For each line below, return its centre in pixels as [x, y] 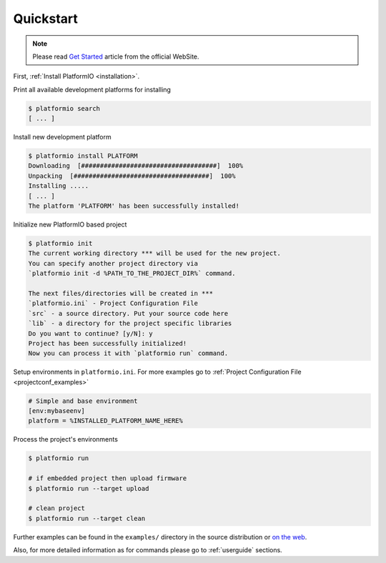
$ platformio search [64, 108]
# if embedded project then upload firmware [108, 478]
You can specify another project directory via [113, 263]
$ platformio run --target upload [89, 488]
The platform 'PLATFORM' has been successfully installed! [134, 206]
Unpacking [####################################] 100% [132, 176]
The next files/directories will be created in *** [121, 293]
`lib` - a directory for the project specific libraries [130, 324]
